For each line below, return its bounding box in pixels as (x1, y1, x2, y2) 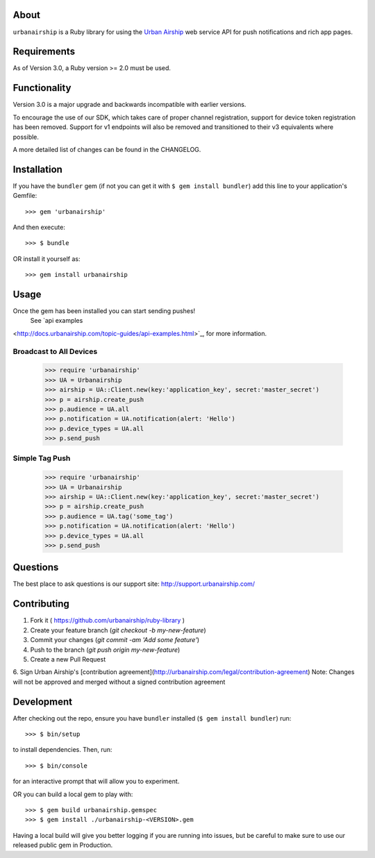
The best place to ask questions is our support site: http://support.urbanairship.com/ (12, 580, 256, 588)
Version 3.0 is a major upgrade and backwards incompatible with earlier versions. (12, 101, 247, 109)
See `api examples (30, 317, 83, 325)
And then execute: (12, 223, 65, 231)
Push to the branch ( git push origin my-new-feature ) (30, 646, 181, 654)
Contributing (12, 598, 69, 610)
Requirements (12, 46, 76, 58)
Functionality (12, 82, 72, 94)
